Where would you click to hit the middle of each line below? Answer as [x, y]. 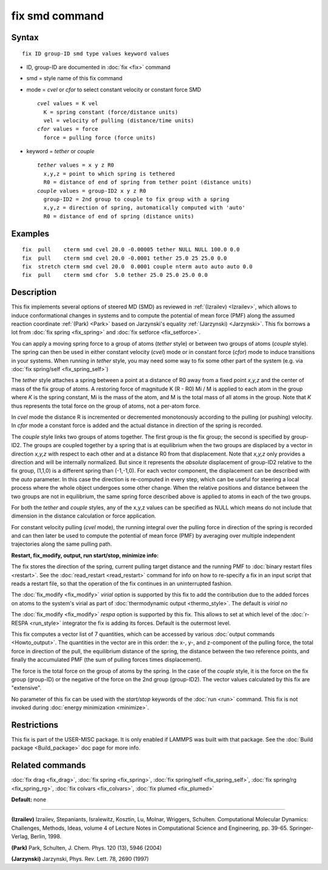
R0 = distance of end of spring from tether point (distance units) [148, 182]
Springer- [302, 828]
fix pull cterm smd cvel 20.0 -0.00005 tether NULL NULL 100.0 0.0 [131, 250]
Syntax [25, 37]
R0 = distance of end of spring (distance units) [119, 216]
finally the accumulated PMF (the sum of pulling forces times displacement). [107, 659]
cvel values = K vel [68, 104]
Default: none [29, 799]
